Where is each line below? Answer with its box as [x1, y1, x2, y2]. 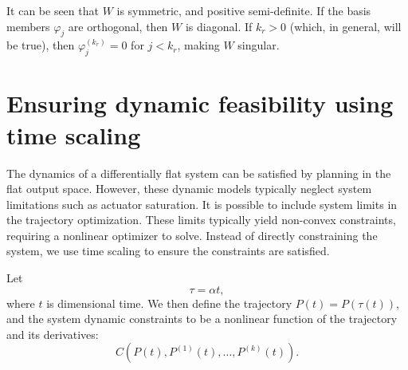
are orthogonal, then [68, 18, 168, 34]
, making [177, 37, 220, 53]
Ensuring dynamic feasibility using [6, 87, 394, 120]
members [6, 18, 50, 34]
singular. [237, 37, 280, 53]
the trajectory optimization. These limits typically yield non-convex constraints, [6, 211, 396, 228]
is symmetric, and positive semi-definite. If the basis [116, 2, 371, 18]
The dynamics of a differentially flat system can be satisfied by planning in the [6, 164, 391, 181]
